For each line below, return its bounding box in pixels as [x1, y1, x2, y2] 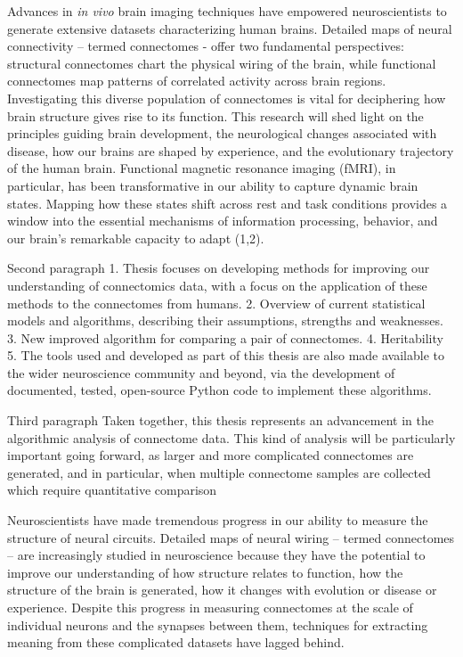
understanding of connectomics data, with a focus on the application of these [7, 275, 427, 294]
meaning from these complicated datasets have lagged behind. [7, 633, 345, 652]
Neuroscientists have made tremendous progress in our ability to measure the [7, 511, 428, 530]
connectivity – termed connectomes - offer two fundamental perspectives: [7, 37, 404, 55]
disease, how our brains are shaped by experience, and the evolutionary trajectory [7, 141, 454, 160]
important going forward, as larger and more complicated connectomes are [7, 446, 414, 464]
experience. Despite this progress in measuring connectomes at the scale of [7, 598, 413, 616]
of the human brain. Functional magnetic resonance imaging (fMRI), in [7, 159, 396, 177]
